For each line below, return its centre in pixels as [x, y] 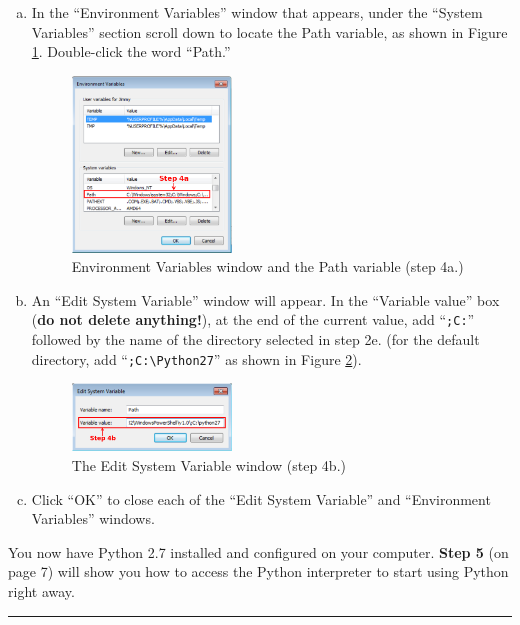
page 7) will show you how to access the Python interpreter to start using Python [258, 571]
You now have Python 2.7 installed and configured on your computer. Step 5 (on [258, 551]
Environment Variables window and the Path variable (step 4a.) [267, 266]
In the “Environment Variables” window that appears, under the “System [257, 12]
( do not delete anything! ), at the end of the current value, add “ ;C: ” [253, 319]
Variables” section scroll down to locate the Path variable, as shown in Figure [269, 31]
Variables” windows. [93, 518]
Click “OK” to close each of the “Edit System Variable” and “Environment [261, 498]
